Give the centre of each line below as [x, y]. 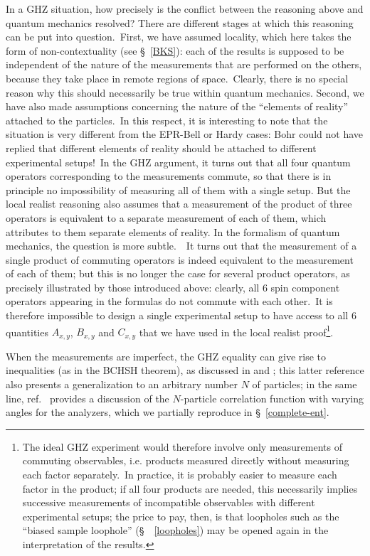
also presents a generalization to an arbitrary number [122, 384]
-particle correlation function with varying [272, 398]
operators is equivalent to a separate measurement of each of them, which [166, 217]
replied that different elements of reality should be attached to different [161, 148]
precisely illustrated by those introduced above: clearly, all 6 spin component [173, 287]
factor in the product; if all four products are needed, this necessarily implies [190, 488]
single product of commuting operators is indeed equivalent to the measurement [180, 259]
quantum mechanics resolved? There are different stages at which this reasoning [180, 22]
